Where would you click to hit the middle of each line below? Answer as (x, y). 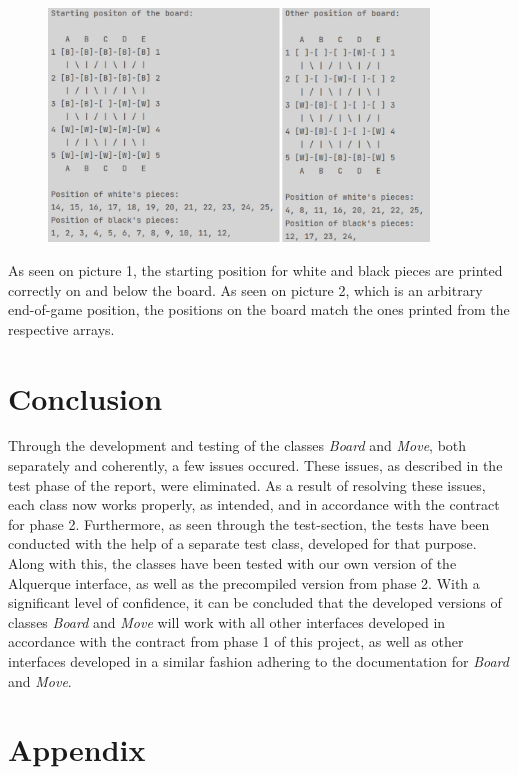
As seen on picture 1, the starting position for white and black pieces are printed (255, 269)
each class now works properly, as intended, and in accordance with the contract (254, 504)
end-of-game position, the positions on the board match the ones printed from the (259, 309)
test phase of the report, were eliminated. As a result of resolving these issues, (247, 484)
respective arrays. (61, 328)
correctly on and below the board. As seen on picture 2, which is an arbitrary (245, 289)
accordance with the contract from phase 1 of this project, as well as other (236, 641)
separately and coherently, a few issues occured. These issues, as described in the (255, 465)
